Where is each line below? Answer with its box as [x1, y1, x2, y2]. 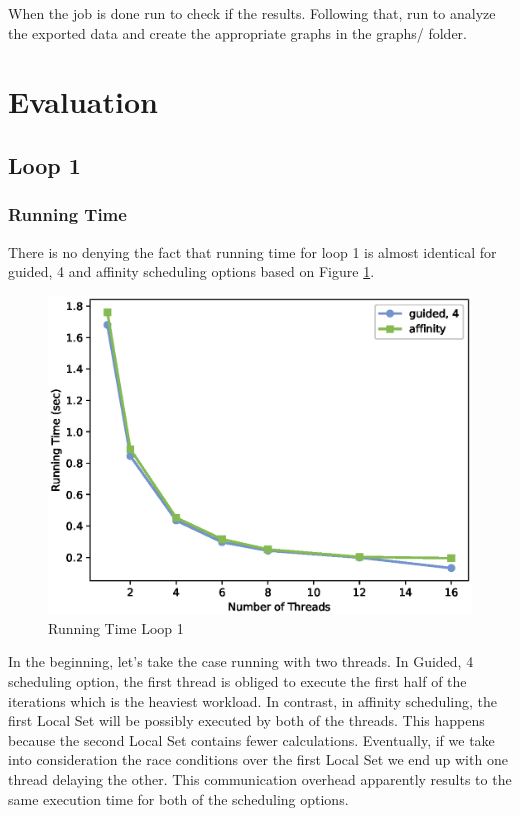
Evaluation [8, 81, 158, 122]
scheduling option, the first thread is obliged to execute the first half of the [8, 670, 467, 691]
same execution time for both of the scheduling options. [8, 788, 349, 809]
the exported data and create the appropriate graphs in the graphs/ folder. [8, 22, 467, 43]
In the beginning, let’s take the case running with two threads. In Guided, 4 [8, 651, 474, 672]
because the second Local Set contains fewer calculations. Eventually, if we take [8, 729, 495, 750]
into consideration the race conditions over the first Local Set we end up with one [8, 749, 508, 770]
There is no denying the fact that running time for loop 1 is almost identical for [8, 241, 497, 262]
